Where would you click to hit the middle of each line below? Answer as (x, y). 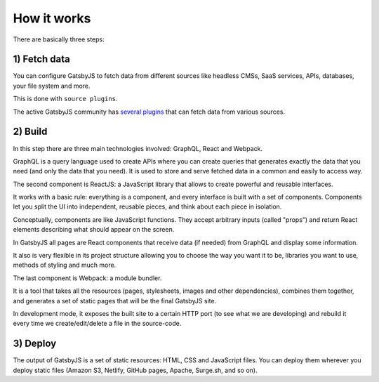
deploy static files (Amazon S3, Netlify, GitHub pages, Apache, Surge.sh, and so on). (135, 370)
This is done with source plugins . (65, 99)
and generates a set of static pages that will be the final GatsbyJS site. (115, 301)
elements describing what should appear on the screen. (94, 230)
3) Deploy (35, 344)
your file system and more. (52, 86)
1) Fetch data (41, 59)
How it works (52, 18)
